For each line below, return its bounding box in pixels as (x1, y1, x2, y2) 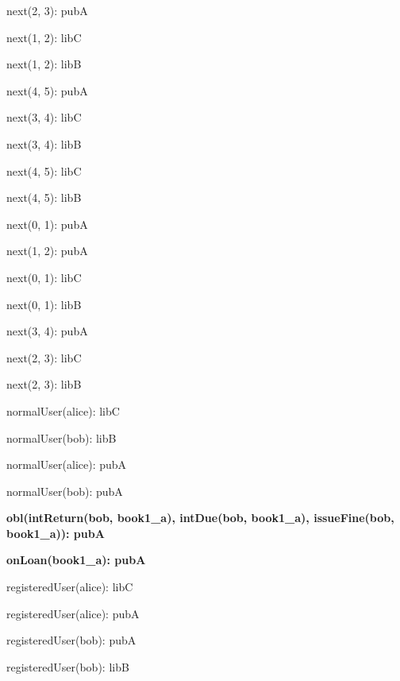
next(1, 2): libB (6, 56, 82, 72)
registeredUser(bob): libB (6, 658, 129, 675)
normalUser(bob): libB (6, 429, 117, 446)
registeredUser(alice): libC (6, 578, 133, 595)
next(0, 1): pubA (6, 215, 88, 232)
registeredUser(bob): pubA (6, 632, 137, 648)
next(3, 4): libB (6, 135, 82, 152)
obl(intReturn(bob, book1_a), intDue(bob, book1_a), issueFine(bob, (6, 509, 394, 526)
